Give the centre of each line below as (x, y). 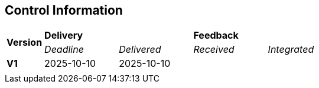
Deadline (64, 50)
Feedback (216, 35)
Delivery (64, 35)
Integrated (291, 50)
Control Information (64, 10)
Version (25, 43)
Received (214, 50)
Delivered (140, 50)
